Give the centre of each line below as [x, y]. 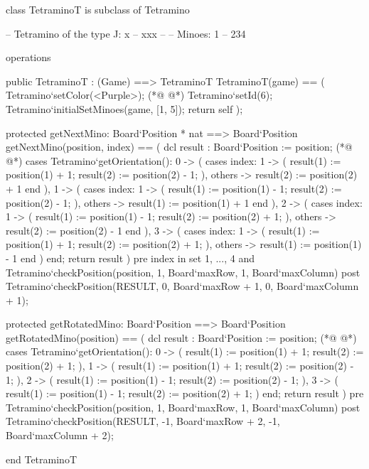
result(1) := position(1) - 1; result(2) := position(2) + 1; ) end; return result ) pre [185, 393]
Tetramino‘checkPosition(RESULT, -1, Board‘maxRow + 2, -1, [143, 421]
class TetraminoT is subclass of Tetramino [98, 9]
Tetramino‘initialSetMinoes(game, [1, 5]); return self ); [124, 108]
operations [28, 57]
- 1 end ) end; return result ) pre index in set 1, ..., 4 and [130, 258]
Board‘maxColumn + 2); [60, 435]
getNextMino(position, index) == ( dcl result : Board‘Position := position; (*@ [179, 147]
